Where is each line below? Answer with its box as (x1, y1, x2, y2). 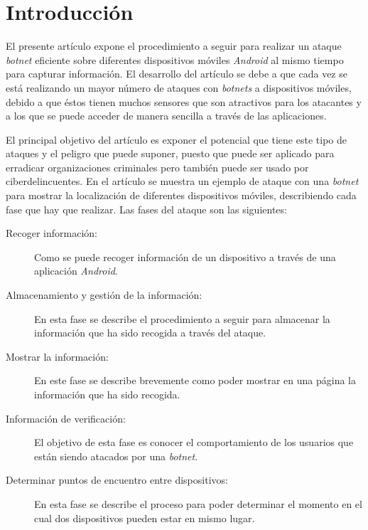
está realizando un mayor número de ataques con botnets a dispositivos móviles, (6, 80, 352, 95)
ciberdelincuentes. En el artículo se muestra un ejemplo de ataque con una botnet (6, 174, 359, 189)
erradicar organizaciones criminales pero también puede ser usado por (6, 159, 309, 174)
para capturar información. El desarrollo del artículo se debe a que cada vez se (6, 66, 347, 81)
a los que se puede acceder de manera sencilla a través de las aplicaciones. (6, 108, 327, 123)
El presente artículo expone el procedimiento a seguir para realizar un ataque (6, 38, 342, 53)
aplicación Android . (34, 263, 118, 278)
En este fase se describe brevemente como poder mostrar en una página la (34, 373, 356, 388)
